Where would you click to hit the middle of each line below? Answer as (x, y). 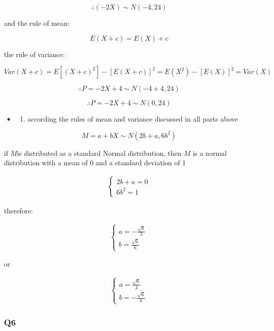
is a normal (210, 153)
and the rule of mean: (37, 23)
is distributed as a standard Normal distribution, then (99, 153)
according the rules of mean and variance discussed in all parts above (133, 119)
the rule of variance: (34, 54)
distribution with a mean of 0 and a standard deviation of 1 (95, 163)
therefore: (19, 210)
